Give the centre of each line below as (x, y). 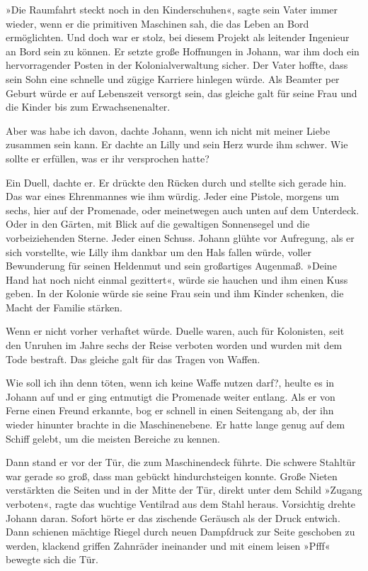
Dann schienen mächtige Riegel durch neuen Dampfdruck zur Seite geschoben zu (180, 532)
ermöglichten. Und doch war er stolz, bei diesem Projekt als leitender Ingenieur (178, 37)
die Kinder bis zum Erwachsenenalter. (88, 107)
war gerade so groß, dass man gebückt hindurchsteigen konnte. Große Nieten (172, 476)
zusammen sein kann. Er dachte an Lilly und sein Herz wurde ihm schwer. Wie (177, 144)
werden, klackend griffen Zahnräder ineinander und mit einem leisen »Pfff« (168, 545)
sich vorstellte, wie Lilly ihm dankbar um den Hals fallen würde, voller (159, 251)
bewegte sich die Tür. (52, 559)
